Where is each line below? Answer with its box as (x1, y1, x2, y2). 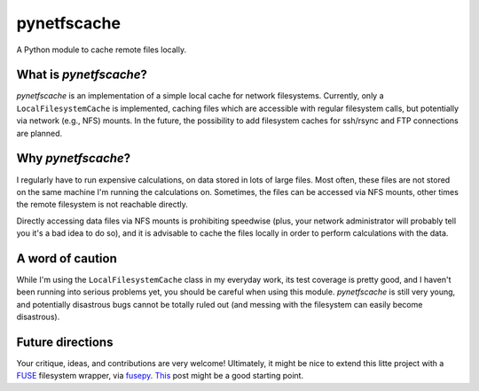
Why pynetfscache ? (16, 151, 131, 166)
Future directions (16, 334, 114, 349)
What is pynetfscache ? (16, 67, 148, 82)
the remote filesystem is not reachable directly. (16, 199, 188, 210)
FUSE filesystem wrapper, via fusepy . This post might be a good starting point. (16, 371, 304, 381)
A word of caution (16, 251, 117, 266)
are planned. (16, 128, 63, 138)
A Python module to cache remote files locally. (16, 44, 186, 55)
